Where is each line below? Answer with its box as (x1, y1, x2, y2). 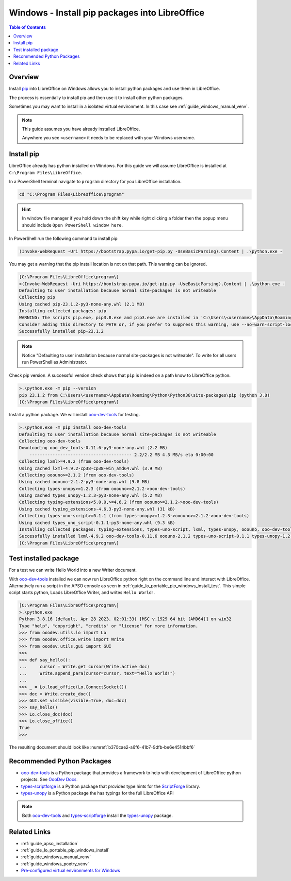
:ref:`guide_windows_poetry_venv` (21, 861, 89, 866)
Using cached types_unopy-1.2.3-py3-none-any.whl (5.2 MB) (19, 493, 162, 498)
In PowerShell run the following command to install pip (9, 236, 118, 241)
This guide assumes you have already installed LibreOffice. (22, 126, 140, 132)
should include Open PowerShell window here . (22, 222, 123, 228)
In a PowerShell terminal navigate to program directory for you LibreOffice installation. (9, 179, 182, 185)
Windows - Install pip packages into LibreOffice (9, 7, 205, 18)
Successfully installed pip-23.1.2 (19, 328, 104, 334)
